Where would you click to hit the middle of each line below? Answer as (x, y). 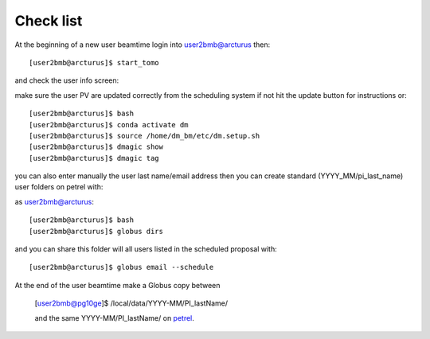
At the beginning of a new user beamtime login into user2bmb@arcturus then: (143, 45)
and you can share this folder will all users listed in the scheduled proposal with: (146, 249)
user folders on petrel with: (59, 187)
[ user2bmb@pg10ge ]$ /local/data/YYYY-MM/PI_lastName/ (131, 303)
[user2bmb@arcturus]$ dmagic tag (94, 158)
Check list (49, 21)
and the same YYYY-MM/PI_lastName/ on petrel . (115, 318)
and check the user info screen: (67, 80)
